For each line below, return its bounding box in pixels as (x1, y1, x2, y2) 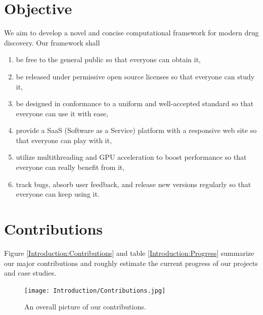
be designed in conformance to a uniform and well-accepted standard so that (16, 98, 254, 109)
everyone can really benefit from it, (16, 162, 125, 172)
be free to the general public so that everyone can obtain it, (16, 54, 201, 65)
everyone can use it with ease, (16, 108, 108, 118)
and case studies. (4, 267, 56, 278)
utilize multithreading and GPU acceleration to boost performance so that (16, 152, 247, 162)
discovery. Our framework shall (4, 37, 100, 48)
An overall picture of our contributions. (24, 301, 146, 312)
